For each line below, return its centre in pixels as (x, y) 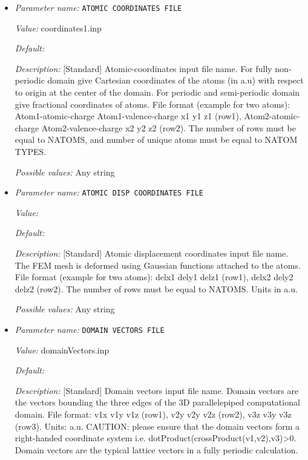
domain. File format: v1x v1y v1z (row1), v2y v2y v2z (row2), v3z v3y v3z (153, 414)
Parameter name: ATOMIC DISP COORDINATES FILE (109, 192)
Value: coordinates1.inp (58, 28)
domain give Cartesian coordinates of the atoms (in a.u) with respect (175, 80)
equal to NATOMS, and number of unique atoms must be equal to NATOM (156, 140)
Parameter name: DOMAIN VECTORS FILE (90, 329)
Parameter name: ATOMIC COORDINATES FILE (98, 7)
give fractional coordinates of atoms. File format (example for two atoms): (152, 104)
